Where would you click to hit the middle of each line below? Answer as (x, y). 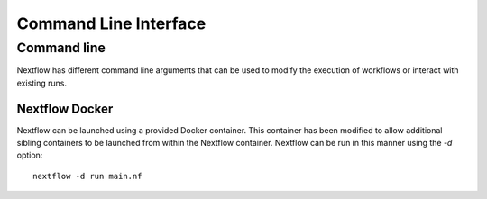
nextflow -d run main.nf (87, 176)
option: (30, 155)
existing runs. (42, 83)
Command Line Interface (111, 23)
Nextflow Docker (65, 109)
